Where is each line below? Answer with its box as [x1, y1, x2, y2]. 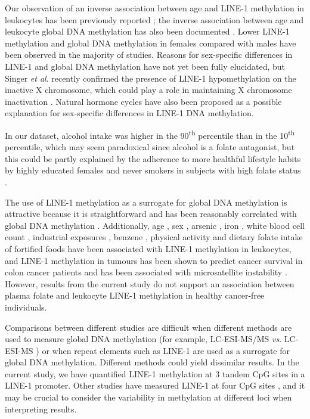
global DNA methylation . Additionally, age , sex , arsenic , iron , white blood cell [5, 219, 305, 231]
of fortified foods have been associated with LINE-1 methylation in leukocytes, [5, 242, 292, 254]
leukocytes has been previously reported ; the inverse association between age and [5, 13, 304, 26]
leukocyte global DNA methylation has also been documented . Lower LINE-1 [5, 25, 290, 38]
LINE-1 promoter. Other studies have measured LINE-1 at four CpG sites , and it [5, 379, 305, 392]
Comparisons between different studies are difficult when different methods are [5, 321, 292, 333]
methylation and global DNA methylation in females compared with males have [5, 36, 296, 49]
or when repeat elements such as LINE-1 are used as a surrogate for [42, 344, 290, 356]
